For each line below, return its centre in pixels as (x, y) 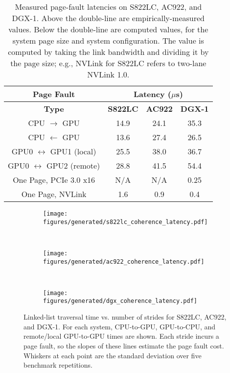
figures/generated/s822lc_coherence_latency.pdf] (126, 222)
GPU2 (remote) (73, 165)
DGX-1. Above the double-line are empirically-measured (108, 18)
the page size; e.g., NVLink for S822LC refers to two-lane (108, 63)
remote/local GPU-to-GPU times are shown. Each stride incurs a (121, 336)
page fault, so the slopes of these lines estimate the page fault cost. (124, 345)
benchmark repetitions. (58, 365)
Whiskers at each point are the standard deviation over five (113, 355)
